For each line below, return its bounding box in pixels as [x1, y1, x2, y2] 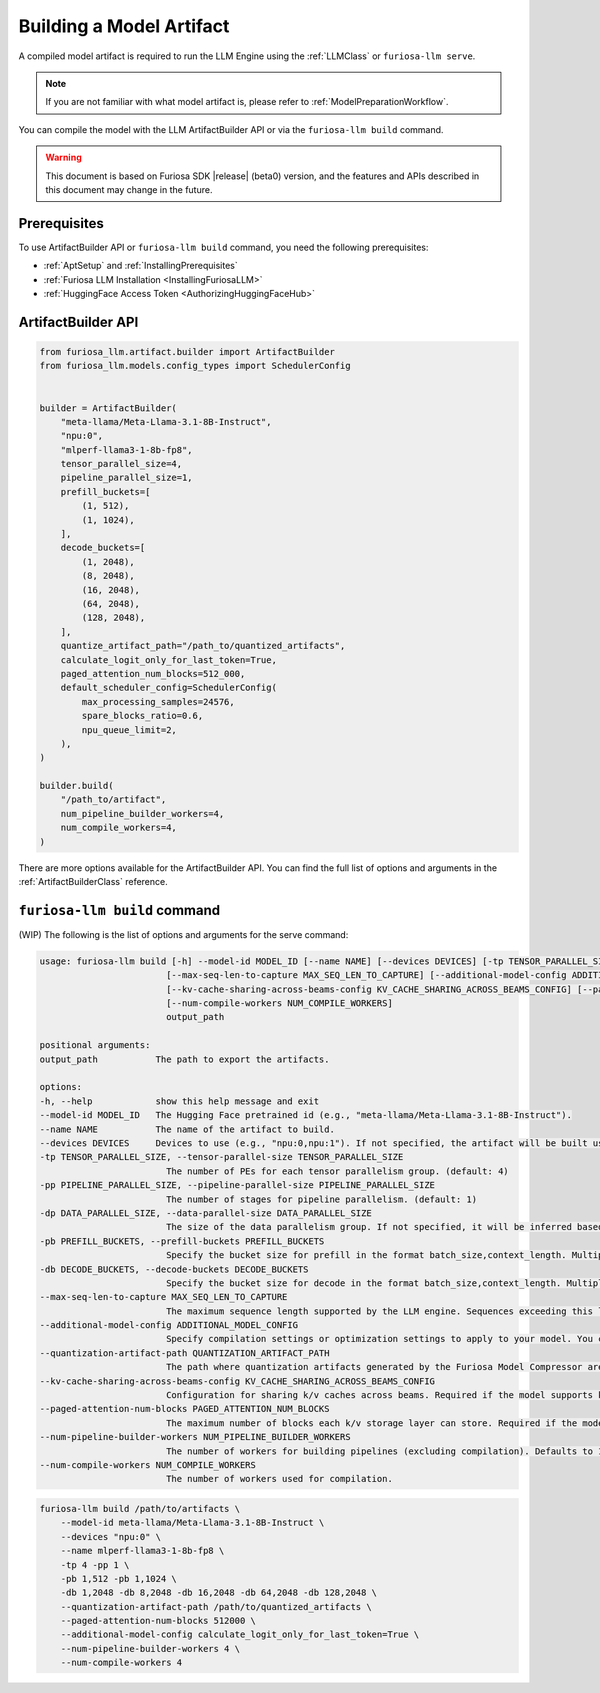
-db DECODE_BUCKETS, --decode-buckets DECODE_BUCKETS [39, 1263, 309, 1275]
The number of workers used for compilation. [165, 1473, 394, 1485]
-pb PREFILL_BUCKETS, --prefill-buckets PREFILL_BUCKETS [39, 1235, 325, 1247]
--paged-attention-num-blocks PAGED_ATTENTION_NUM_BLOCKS [39, 1403, 330, 1415]
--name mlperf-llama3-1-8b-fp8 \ [60, 1545, 225, 1557]
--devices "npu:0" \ [60, 1531, 162, 1542]
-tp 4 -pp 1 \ [60, 1559, 130, 1570]
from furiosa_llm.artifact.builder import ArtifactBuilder [39, 346, 335, 357]
